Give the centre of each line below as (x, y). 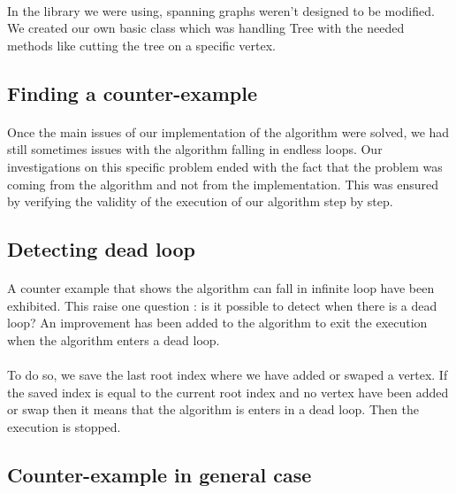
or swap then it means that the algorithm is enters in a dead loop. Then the (213, 409)
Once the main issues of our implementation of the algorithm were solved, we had (228, 131)
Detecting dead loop (102, 249)
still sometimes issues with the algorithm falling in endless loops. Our (195, 149)
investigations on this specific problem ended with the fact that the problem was (225, 166)
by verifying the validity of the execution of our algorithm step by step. (200, 201)
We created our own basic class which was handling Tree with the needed (206, 28)
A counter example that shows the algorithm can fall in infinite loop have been (221, 288)
